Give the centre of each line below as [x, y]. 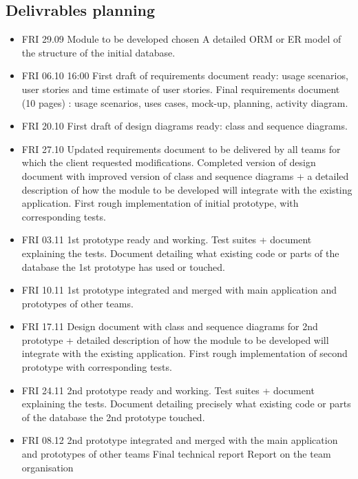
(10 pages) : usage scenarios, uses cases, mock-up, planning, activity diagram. [185, 102]
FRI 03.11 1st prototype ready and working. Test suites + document [167, 239]
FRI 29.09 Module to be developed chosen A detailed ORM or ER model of [181, 39]
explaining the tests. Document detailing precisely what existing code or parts [186, 404]
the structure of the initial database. [98, 52]
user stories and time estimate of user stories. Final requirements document [181, 89]
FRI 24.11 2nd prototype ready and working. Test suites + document [168, 390]
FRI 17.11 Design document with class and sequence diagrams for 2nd [170, 326]
